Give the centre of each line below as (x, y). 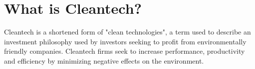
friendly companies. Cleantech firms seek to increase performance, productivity (125, 51)
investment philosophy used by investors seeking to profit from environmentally (125, 41)
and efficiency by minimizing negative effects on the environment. (104, 60)
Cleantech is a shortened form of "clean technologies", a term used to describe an (127, 32)
